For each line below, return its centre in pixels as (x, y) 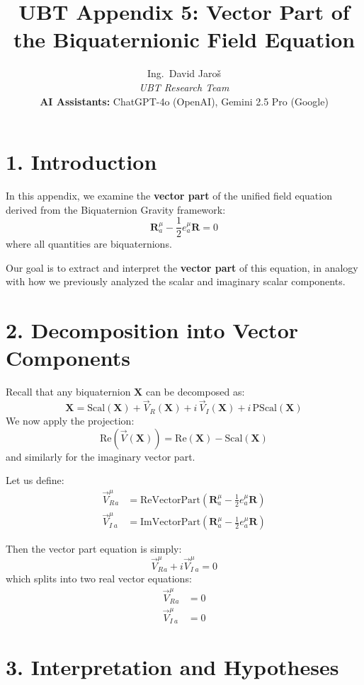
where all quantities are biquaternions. (89, 244)
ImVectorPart (171, 523)
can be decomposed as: (195, 392)
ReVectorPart (170, 500)
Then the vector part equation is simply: (94, 549)
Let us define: (35, 480)
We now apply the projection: (70, 421)
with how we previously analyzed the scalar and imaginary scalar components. (176, 281)
